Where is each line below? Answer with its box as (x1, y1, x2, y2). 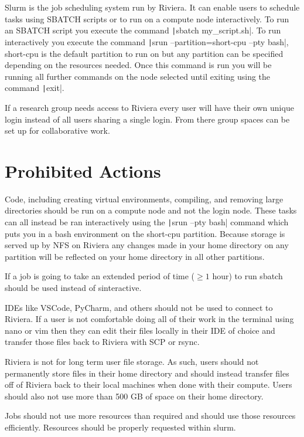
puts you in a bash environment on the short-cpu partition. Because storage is (5, 227, 285, 239)
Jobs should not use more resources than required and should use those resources (5, 409, 296, 422)
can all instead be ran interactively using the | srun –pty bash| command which (5, 216, 289, 228)
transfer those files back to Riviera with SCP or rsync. (5, 336, 200, 348)
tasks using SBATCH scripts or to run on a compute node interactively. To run (5, 12, 289, 25)
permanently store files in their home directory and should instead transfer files (5, 367, 289, 379)
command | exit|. (5, 82, 64, 94)
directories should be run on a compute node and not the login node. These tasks (5, 204, 297, 216)
